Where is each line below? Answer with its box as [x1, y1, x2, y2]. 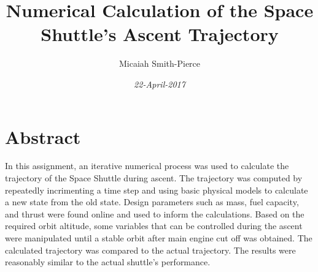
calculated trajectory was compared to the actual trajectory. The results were [5, 243, 296, 256]
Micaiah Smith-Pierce [118, 57, 201, 70]
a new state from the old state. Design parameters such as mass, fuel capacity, [5, 195, 299, 208]
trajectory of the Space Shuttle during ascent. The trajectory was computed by [5, 172, 303, 184]
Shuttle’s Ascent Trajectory [41, 21, 279, 47]
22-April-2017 [134, 77, 185, 90]
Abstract [5, 124, 81, 149]
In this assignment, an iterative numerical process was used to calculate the [5, 159, 289, 172]
